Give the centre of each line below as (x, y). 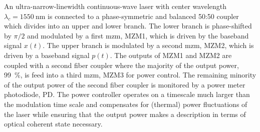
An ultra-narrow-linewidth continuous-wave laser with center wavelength (115, 6)
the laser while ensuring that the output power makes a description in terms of (125, 114)
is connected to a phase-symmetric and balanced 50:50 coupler (143, 16)
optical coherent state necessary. (53, 124)
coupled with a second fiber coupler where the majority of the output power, (121, 65)
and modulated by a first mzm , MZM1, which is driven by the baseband (138, 35)
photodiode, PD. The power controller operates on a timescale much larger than (127, 94)
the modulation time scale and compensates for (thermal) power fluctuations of (126, 104)
